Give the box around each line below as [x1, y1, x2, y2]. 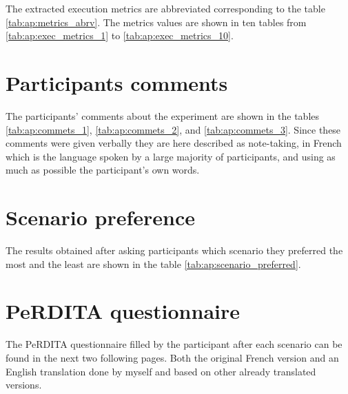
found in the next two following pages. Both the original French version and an [6, 350, 339, 364]
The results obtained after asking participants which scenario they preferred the [6, 243, 343, 257]
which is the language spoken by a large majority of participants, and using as [6, 149, 336, 163]
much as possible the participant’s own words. [6, 163, 200, 177]
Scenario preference [6, 203, 196, 231]
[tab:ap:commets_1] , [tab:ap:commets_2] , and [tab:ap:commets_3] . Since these [6, 122, 341, 136]
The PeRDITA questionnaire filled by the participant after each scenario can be [6, 337, 342, 351]
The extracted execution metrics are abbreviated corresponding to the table [6, 1, 325, 15]
